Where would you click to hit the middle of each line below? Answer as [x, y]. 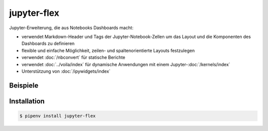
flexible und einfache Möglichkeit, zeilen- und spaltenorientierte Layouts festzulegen [108, 50]
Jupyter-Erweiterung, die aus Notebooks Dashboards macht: [71, 28]
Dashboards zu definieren [48, 44]
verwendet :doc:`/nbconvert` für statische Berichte [73, 57]
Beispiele [24, 85]
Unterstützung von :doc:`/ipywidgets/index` [66, 71]
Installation [27, 101]
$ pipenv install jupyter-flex [58, 116]
